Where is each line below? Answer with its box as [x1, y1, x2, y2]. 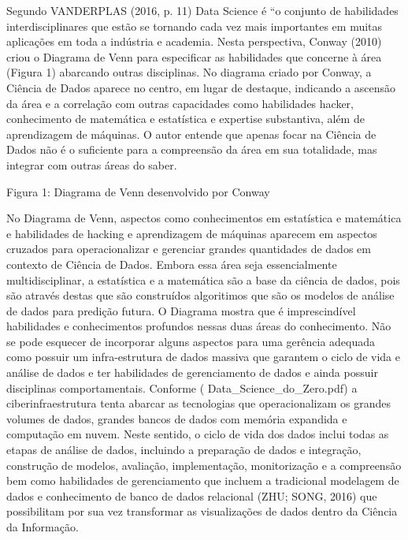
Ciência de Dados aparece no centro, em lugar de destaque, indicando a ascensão [6, 79, 396, 95]
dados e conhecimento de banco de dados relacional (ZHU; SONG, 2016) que [6, 487, 377, 504]
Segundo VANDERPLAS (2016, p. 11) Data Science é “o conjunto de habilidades [6, 2, 399, 18]
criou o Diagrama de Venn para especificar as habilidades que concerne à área [6, 48, 382, 65]
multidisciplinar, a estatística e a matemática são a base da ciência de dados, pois [6, 271, 400, 288]
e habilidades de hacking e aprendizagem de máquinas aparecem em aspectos [6, 225, 377, 241]
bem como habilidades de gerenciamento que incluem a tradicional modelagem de [6, 472, 399, 489]
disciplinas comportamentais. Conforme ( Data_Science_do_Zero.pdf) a [6, 379, 358, 396]
